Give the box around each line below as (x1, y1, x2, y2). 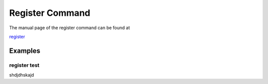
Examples (9, 46, 41, 55)
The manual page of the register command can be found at (9, 25, 130, 31)
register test (9, 62, 40, 69)
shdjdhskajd (9, 72, 34, 78)
